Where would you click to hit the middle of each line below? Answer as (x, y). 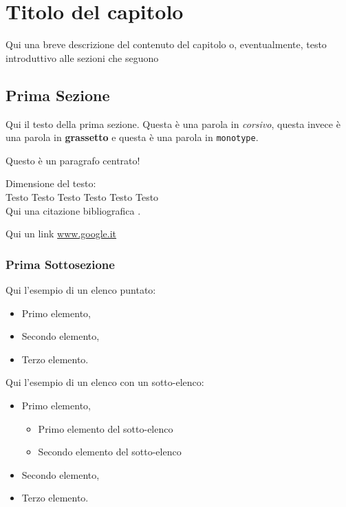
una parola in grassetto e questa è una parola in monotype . (132, 137)
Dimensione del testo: (51, 183)
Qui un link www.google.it (61, 234)
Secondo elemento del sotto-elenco (110, 452)
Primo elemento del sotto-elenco (106, 428)
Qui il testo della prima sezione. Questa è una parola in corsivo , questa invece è (173, 123)
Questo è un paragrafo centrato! (73, 160)
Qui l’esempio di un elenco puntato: (81, 289)
